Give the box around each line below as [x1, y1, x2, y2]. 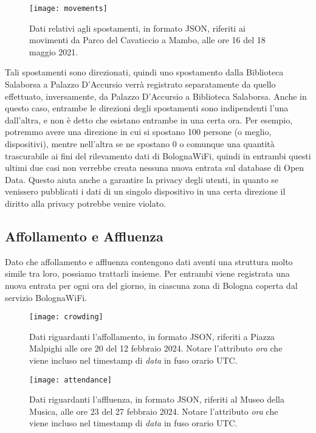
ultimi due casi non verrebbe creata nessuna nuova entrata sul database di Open [5, 161, 304, 174]
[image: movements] [29, 4, 108, 13]
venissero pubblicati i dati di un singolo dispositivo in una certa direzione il [5, 185, 286, 198]
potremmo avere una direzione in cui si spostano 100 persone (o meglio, [5, 125, 272, 138]
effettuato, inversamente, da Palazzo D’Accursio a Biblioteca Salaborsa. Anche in [5, 89, 307, 102]
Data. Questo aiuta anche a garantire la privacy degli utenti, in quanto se [5, 173, 279, 185]
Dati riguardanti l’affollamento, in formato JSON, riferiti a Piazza [29, 330, 275, 342]
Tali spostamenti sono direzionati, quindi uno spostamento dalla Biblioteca [5, 66, 284, 78]
